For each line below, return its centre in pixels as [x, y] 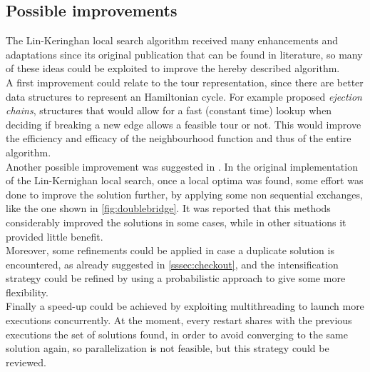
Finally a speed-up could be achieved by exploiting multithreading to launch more [185, 306]
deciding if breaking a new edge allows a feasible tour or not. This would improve [184, 124]
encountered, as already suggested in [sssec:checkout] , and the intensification [172, 264]
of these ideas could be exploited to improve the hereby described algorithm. [173, 68]
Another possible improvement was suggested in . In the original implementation [182, 166]
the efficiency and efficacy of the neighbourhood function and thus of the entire [179, 138]
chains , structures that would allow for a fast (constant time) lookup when [169, 110]
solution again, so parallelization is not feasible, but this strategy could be [168, 348]
